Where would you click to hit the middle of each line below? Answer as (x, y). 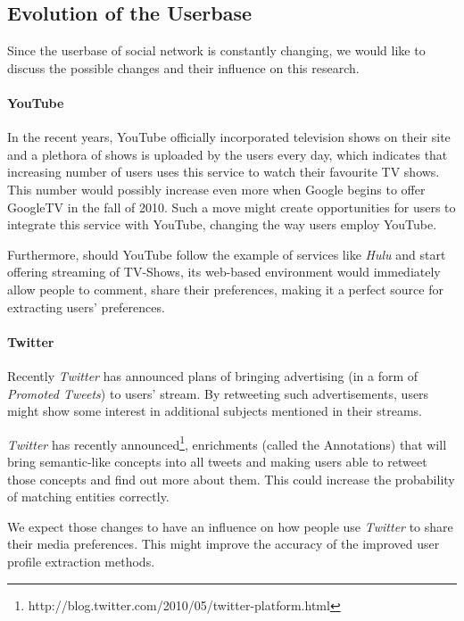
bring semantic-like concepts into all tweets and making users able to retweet (217, 461)
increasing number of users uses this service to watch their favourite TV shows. (224, 172)
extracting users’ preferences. (86, 306)
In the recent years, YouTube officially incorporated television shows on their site (229, 137)
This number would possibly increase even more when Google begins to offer (216, 189)
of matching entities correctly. (88, 497)
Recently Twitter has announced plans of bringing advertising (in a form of (213, 375)
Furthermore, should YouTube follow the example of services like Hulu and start (227, 254)
